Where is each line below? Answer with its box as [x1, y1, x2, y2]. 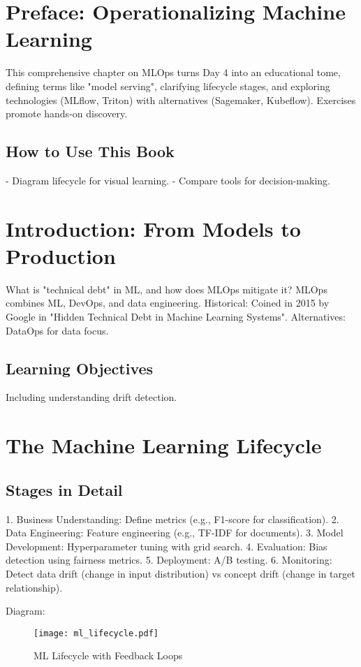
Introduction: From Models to [6, 214, 301, 242]
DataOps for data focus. [6, 323, 109, 337]
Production [6, 241, 116, 270]
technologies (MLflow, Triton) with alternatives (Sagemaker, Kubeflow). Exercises [6, 92, 356, 107]
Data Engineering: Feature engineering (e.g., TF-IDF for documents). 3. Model [6, 525, 344, 540]
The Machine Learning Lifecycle [6, 431, 322, 460]
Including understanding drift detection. [6, 390, 177, 404]
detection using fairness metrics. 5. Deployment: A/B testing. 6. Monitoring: [6, 552, 332, 567]
